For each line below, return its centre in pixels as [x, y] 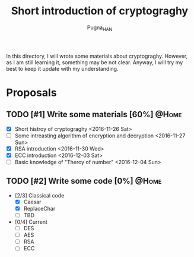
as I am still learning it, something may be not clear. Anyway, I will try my [95, 62]
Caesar [32, 202]
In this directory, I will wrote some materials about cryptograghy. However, [97, 56]
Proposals [32, 93]
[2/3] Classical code [39, 195]
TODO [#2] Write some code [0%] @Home [84, 181]
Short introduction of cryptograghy [100, 11]
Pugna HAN [100, 28]
